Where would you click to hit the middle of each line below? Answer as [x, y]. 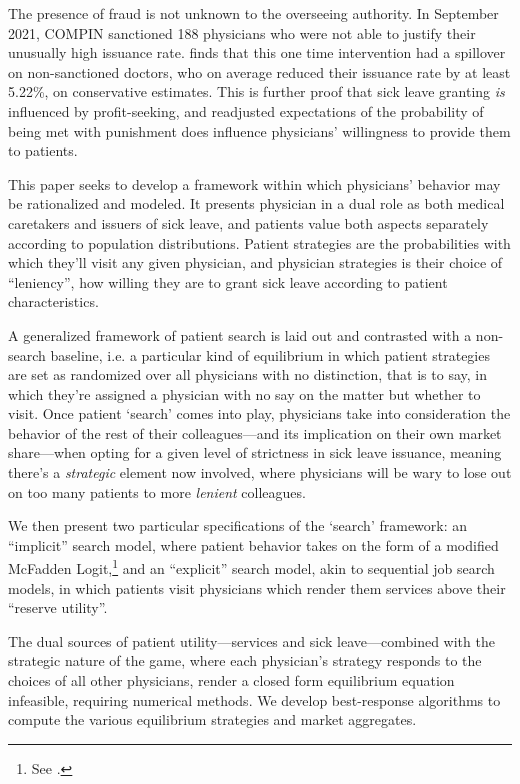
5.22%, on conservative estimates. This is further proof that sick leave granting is [256, 91]
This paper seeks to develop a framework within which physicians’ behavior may [254, 183]
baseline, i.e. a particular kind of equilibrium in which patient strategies [270, 354]
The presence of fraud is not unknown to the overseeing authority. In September [253, 13]
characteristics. [53, 301]
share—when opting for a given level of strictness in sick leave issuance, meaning [255, 452]
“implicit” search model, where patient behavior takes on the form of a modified [253, 544]
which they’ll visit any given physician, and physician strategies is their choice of [255, 262]
